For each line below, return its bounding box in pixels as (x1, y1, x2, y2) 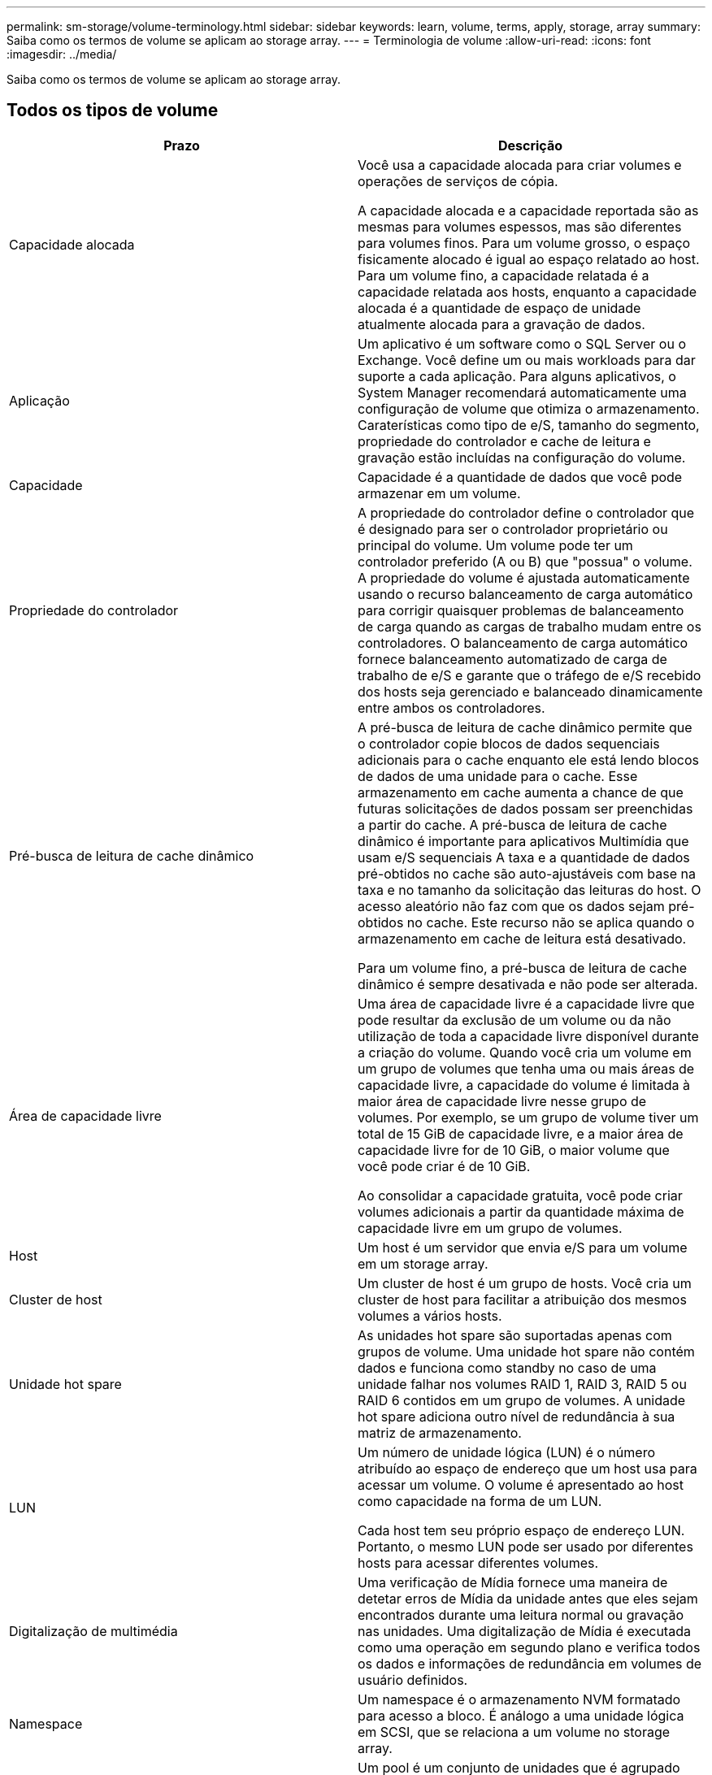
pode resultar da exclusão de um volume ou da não (358, 1011, 671, 1028)
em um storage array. (358, 1255, 488, 1272)
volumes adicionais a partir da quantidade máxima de (358, 1203, 684, 1220)
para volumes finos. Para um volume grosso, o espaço (358, 234, 691, 251)
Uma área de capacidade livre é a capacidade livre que (358, 995, 695, 1012)
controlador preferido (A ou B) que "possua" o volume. (358, 553, 692, 570)
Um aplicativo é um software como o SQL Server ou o (358, 335, 686, 352)
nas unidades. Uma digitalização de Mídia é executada (358, 1622, 691, 1639)
